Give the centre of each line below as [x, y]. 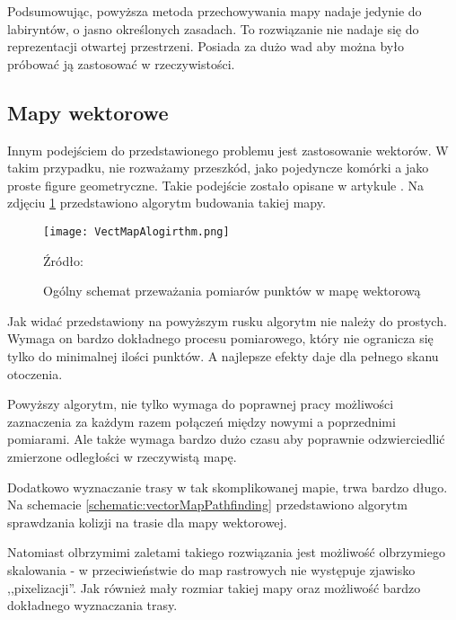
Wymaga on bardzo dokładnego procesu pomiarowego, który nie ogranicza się [220, 338]
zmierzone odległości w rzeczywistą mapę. [122, 456]
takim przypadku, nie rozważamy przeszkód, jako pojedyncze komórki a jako [218, 168]
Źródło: [63, 260]
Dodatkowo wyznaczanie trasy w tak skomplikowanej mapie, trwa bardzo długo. [228, 487]
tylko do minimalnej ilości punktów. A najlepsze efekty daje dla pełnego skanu [223, 355]
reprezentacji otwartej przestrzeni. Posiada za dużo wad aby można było [206, 46]
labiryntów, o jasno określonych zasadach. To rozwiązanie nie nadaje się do [213, 28]
